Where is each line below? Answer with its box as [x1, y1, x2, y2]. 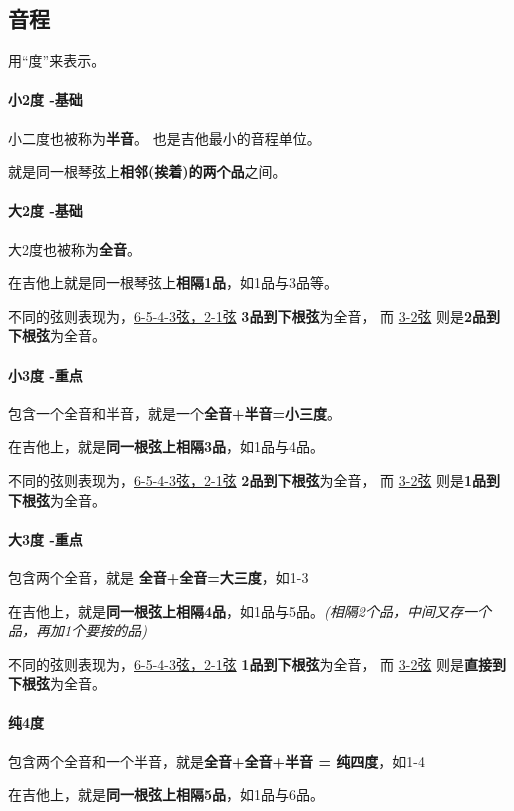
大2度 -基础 [8, 200, 83, 221]
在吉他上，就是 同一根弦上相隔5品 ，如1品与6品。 [8, 784, 325, 805]
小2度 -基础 [8, 89, 83, 110]
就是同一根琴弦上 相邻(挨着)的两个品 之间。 [8, 161, 287, 182]
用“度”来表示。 [8, 50, 106, 71]
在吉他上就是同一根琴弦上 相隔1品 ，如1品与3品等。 [8, 272, 339, 293]
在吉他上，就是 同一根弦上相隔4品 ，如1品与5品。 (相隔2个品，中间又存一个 [8, 600, 491, 621]
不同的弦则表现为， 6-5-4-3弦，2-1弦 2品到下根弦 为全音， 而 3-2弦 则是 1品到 [8, 469, 501, 490]
